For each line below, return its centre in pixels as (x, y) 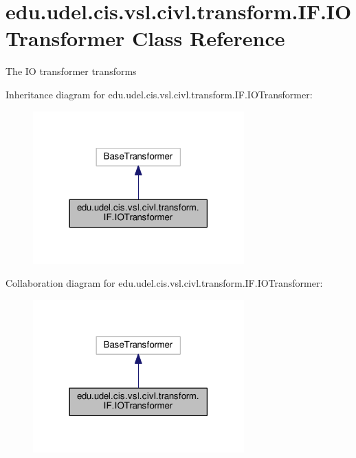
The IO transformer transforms (71, 71)
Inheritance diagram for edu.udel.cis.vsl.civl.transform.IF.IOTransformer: (159, 94)
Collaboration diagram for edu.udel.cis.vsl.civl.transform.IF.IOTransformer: (164, 283)
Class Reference (209, 38)
